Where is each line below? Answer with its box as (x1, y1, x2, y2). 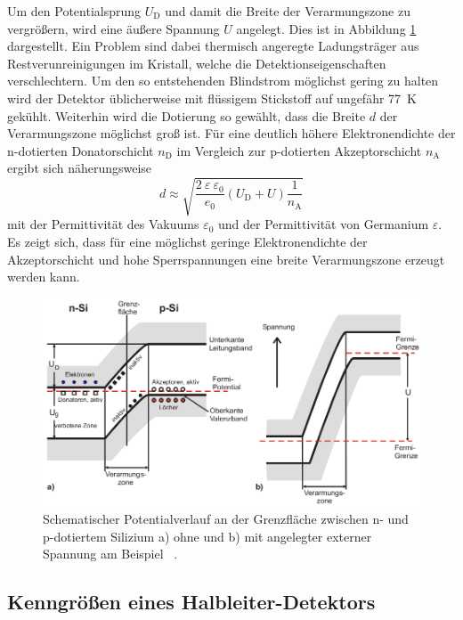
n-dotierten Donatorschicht (7, 141, 154, 159)
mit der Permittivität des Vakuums (7, 215, 199, 233)
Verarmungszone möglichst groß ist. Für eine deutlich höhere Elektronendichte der (7, 124, 456, 143)
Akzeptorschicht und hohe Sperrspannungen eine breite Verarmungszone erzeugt (7, 249, 445, 268)
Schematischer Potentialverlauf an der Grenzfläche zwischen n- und (43, 510, 409, 528)
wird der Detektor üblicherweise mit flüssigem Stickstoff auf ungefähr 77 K (7, 88, 417, 107)
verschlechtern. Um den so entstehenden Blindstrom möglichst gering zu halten (7, 71, 439, 90)
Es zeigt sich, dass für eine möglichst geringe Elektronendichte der (7, 232, 368, 251)
